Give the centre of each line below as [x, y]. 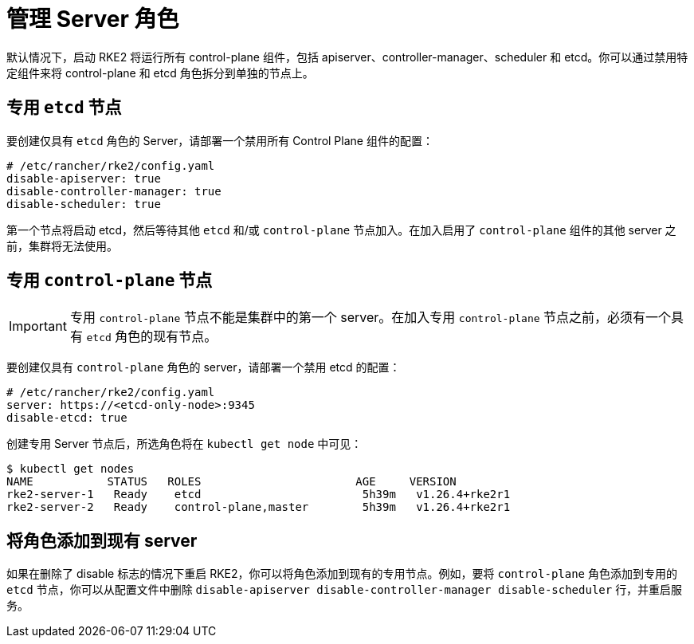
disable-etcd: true [67, 418]
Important [38, 326]
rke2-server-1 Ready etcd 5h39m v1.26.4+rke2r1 [259, 495]
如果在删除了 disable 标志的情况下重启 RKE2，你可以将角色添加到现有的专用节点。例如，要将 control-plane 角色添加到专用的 [342, 574]
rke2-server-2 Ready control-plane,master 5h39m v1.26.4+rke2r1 [259, 507]
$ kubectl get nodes [71, 469]
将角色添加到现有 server [102, 540]
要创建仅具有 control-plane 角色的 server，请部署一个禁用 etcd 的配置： [204, 367]
